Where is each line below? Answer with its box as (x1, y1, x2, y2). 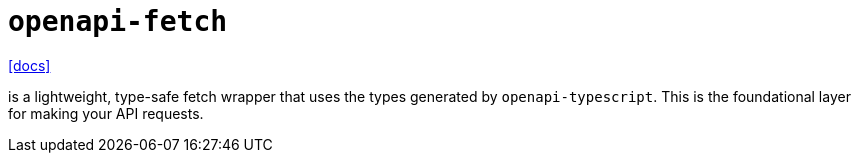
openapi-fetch (8, 5, 228, 38)
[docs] (8, 56, 51, 74)
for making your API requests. (8, 104, 204, 122)
